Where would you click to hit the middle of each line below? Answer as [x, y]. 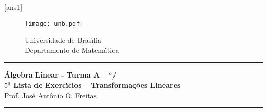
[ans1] [13, 7]
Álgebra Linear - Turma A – [55, 75]
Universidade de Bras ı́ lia [63, 40]
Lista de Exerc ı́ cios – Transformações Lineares [97, 85]
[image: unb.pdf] [54, 23]
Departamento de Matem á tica [72, 50]
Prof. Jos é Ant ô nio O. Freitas [51, 95]
